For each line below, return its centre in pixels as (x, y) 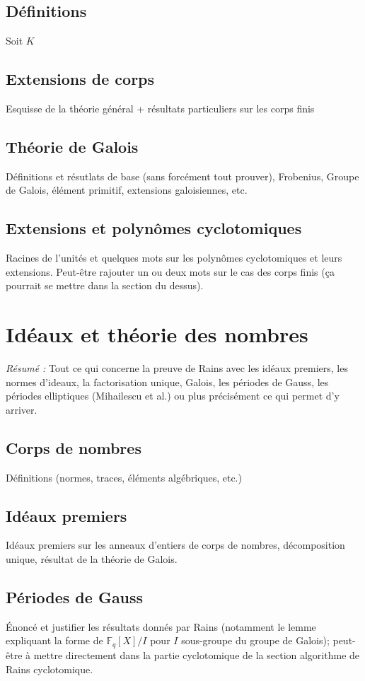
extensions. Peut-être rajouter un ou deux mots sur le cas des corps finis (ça (170, 271)
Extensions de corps (80, 79)
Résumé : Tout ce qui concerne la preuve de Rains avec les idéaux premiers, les (177, 368)
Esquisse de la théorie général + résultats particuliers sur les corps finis (160, 108)
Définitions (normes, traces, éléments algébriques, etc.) (124, 477)
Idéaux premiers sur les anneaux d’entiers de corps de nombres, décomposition (175, 545)
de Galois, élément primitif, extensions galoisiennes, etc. (127, 190)
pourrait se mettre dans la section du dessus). (105, 285)
